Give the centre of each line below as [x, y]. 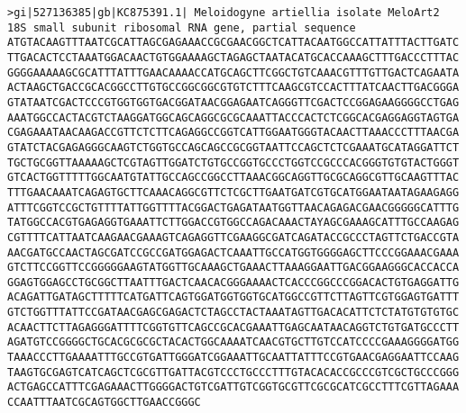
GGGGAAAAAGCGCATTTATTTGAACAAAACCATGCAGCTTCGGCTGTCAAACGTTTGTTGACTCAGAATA [233, 72]
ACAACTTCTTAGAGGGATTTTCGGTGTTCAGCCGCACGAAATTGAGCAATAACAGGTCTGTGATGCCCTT [233, 327]
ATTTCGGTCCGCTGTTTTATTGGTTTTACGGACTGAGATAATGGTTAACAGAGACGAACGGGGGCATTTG [233, 207]
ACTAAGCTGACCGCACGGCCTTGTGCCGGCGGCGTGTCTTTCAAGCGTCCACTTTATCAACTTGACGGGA [233, 88]
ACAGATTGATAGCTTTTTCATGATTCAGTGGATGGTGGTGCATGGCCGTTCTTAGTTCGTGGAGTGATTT [233, 297]
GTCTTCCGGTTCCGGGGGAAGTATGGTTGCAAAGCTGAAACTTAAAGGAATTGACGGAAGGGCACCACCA [233, 268]
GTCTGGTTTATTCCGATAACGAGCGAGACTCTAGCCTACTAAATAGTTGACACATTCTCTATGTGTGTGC [233, 313]
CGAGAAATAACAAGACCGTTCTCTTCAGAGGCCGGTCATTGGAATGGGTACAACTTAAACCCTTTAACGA [233, 133]
